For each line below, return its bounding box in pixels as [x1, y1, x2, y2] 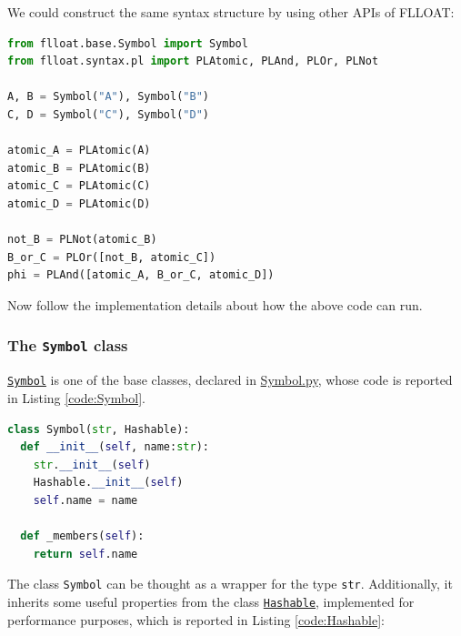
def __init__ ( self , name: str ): [20, 440, 210, 454]
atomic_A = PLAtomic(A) [7, 144, 151, 157]
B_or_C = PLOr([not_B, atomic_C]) [7, 250, 216, 264]
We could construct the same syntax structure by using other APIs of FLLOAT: [7, 3, 455, 21]
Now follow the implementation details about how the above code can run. [7, 295, 423, 314]
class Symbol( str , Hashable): [7, 422, 190, 436]
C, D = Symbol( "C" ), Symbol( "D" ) [7, 107, 209, 121]
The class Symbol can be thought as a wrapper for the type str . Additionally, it [7, 574, 453, 593]
